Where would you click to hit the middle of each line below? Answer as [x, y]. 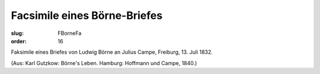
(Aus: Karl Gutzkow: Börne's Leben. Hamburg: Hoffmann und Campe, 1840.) [104, 63]
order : [19, 41]
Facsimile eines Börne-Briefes [87, 15]
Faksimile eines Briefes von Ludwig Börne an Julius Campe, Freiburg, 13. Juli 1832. [112, 52]
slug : [17, 33]
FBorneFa [70, 33]
